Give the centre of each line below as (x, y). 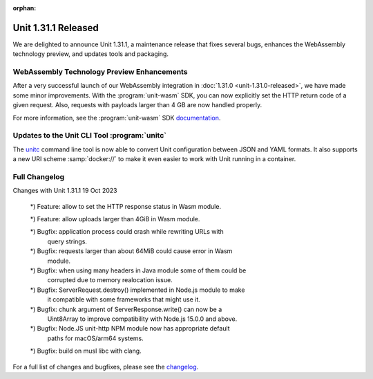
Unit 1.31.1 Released (56, 28)
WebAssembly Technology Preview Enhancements (100, 72)
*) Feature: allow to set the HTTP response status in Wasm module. (125, 206)
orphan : (25, 8)
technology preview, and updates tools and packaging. (91, 54)
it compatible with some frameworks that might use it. (124, 299)
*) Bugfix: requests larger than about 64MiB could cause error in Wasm (131, 251)
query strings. (67, 241)
